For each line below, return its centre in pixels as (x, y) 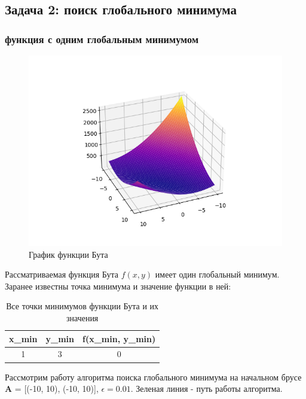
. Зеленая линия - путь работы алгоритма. (206, 389)
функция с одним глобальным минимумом (102, 39)
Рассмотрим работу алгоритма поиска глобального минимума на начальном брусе (153, 377)
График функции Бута (68, 254)
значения (82, 317)
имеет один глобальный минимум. (217, 274)
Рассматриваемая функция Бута (62, 274)
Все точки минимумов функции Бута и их (82, 306)
